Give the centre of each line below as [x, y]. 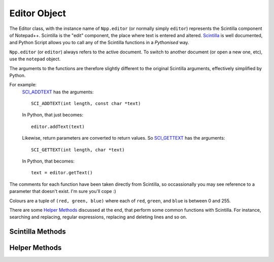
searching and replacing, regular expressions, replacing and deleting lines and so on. [98, 217]
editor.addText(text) [58, 126]
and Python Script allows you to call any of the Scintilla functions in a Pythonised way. [99, 43]
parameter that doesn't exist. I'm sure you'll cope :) [63, 191]
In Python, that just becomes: [53, 115]
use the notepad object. [35, 59]
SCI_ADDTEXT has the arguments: [58, 92]
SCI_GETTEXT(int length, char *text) [78, 150]
